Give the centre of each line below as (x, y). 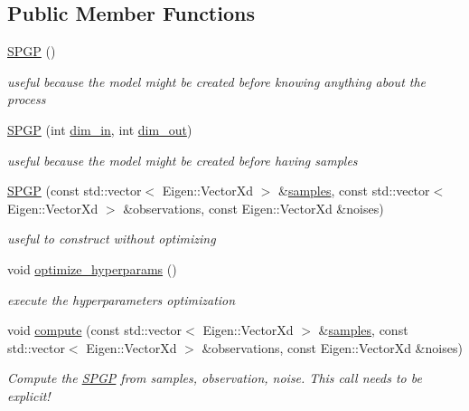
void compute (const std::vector (95, 330)
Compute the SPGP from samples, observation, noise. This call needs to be (215, 378)
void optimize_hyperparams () (92, 268)
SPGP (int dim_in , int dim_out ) (100, 129)
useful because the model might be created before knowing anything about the (217, 81)
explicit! (29, 395)
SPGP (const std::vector (75, 191)
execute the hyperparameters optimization (122, 299)
